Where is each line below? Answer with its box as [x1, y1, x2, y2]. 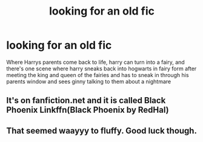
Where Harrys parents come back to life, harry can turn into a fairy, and [6, 58, 185, 66]
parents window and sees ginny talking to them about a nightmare [6, 78, 171, 85]
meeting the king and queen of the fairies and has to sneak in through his [6, 71, 189, 78]
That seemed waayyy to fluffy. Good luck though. [6, 126, 197, 136]
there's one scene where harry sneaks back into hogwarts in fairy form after [6, 65, 197, 72]
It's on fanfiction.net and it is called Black [6, 95, 166, 106]
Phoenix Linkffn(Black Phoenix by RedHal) [6, 105, 169, 115]
